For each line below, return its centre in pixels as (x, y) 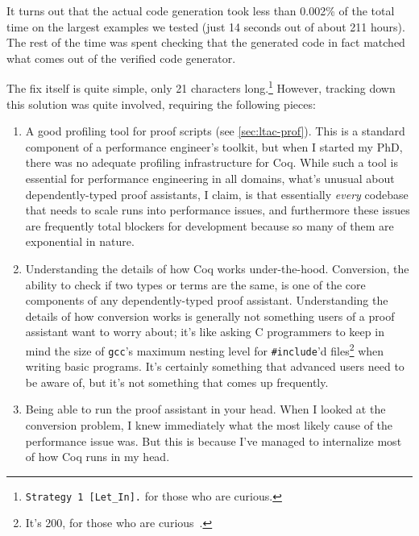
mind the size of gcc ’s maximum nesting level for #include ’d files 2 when (205, 349)
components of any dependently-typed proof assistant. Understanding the (207, 300)
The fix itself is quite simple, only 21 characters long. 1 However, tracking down (201, 87)
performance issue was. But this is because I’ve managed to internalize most (214, 440)
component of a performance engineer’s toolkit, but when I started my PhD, (214, 146)
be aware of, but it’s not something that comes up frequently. (177, 382)
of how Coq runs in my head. (97, 457)
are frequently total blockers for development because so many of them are (209, 225)
